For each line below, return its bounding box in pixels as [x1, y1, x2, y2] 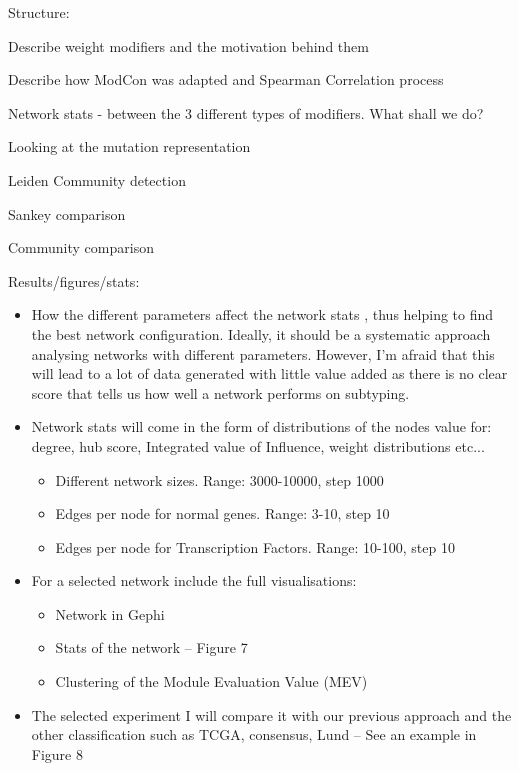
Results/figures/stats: [8, 270, 140, 291]
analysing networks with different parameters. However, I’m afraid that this [31, 343, 495, 364]
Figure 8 [31, 743, 83, 764]
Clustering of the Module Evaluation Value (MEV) [55, 671, 368, 692]
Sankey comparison [8, 203, 126, 224]
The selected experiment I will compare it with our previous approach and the [31, 704, 512, 725]
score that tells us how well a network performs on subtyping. [31, 382, 410, 403]
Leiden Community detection [8, 169, 186, 190]
